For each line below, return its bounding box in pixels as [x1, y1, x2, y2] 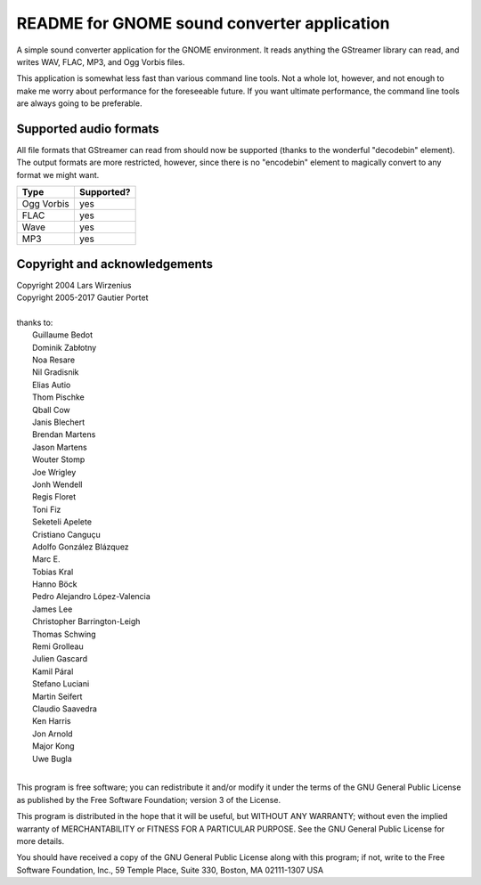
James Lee [32, 604, 73, 614]
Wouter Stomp [32, 454, 86, 465]
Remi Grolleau [32, 641, 84, 652]
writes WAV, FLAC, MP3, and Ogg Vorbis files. [16, 56, 185, 67]
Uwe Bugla [32, 753, 72, 764]
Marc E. [32, 554, 61, 564]
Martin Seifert [32, 691, 83, 702]
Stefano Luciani [32, 678, 90, 689]
